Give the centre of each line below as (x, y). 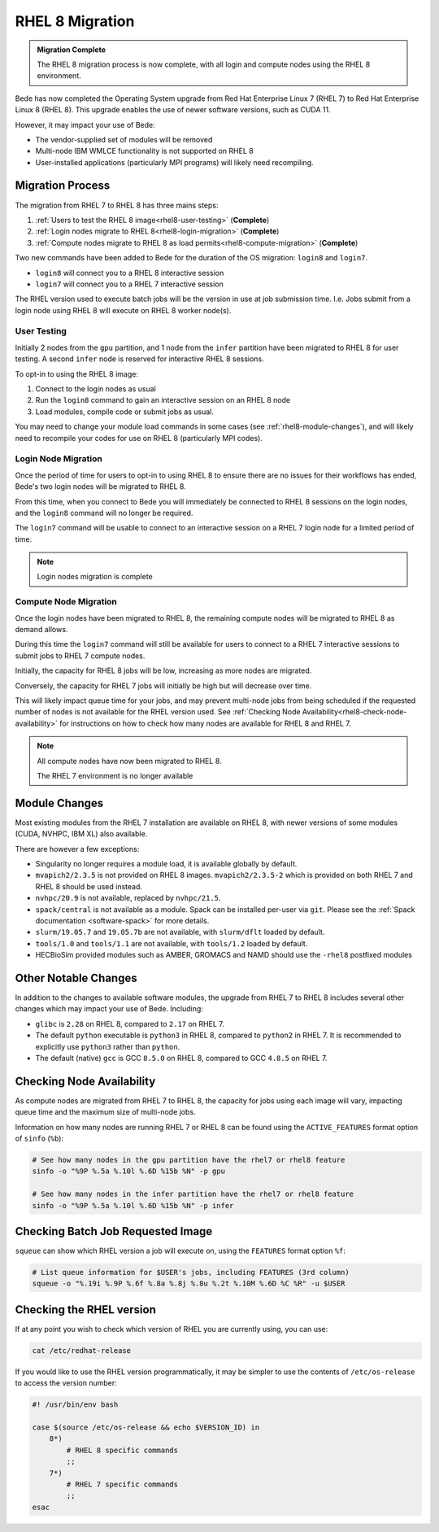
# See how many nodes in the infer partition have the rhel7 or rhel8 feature (193, 1194)
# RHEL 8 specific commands (122, 1450)
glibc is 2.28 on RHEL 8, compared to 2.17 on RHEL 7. (130, 1024)
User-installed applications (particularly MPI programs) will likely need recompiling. (174, 162)
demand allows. (41, 629)
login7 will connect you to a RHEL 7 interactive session (129, 284)
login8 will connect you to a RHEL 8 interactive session (130, 273)
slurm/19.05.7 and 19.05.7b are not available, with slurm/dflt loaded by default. (180, 932)
